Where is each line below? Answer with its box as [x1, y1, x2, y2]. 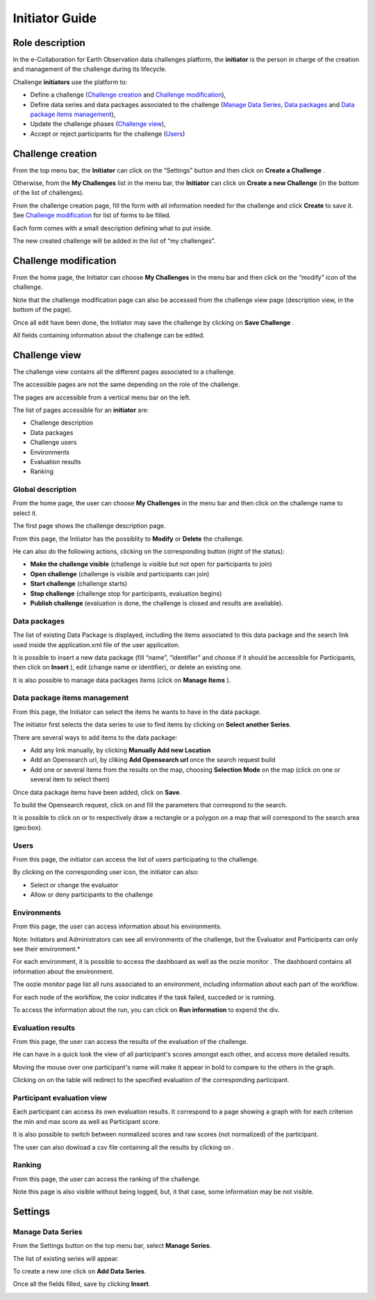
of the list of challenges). [12, 189, 85, 197]
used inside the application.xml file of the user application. [12, 640, 181, 649]
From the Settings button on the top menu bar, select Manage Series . [12, 1242, 212, 1250]
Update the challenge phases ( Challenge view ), [30, 120, 166, 128]
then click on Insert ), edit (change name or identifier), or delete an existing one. [12, 663, 242, 672]
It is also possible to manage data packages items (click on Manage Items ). [12, 676, 231, 684]
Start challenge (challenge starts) [30, 580, 128, 588]
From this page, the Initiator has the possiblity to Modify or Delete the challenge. [12, 534, 244, 543]
